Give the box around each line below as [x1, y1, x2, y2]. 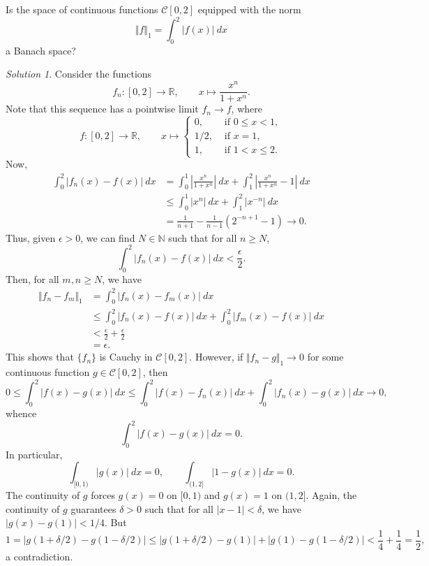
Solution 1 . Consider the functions [6, 66, 152, 81]
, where [231, 101, 262, 116]
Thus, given [6, 230, 56, 245]
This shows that [6, 349, 74, 364]
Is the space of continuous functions [6, 2, 158, 16]
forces [91, 488, 115, 502]
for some [307, 349, 344, 364]
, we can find [80, 230, 135, 245]
